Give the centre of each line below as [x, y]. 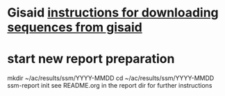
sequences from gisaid [75, 27]
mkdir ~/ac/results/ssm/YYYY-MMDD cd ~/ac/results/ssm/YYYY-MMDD [111, 78]
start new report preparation [91, 59]
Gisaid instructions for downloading [113, 13]
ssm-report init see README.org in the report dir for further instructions [110, 86]
